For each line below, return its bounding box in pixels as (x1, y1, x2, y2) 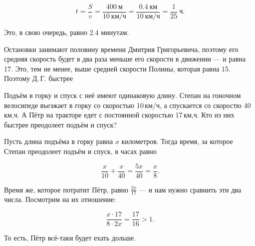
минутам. (101, 27, 129, 37)
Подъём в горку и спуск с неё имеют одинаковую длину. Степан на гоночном (4, 90, 241, 100)
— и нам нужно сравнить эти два (139, 184, 241, 194)
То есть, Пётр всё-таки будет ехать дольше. (4, 232, 136, 243)
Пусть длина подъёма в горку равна (4, 136, 113, 146)
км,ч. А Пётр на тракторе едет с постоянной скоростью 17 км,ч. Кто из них (4, 109, 234, 120)
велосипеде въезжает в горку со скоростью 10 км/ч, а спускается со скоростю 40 (4, 99, 251, 110)
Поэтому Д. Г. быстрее (4, 73, 73, 83)
